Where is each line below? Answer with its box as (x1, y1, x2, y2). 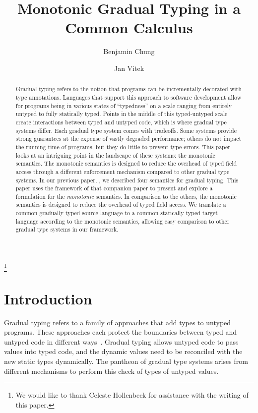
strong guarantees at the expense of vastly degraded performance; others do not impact (15, 134, 242, 143)
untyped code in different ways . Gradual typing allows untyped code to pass (4, 336, 239, 347)
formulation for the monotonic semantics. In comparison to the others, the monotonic (15, 192, 237, 200)
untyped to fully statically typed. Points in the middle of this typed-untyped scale (15, 110, 228, 118)
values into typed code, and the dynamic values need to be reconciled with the (4, 346, 243, 356)
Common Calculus (65, 17, 193, 38)
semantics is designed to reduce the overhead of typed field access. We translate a (15, 200, 226, 209)
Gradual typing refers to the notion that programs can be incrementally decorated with (15, 85, 242, 93)
